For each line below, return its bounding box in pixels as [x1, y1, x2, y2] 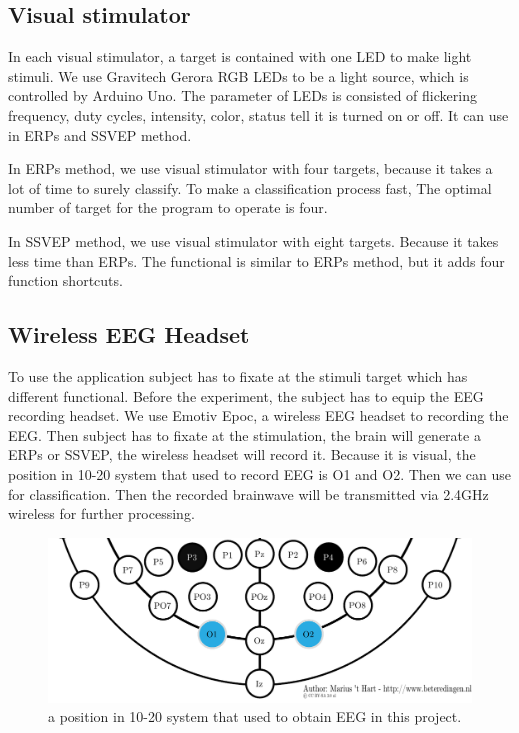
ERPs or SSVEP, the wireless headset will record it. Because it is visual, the [8, 444, 476, 465]
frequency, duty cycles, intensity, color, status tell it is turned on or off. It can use [8, 104, 509, 125]
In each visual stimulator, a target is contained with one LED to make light [8, 46, 472, 67]
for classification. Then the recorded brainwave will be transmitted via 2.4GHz [8, 483, 489, 504]
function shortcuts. [8, 270, 123, 291]
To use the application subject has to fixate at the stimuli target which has [8, 365, 468, 386]
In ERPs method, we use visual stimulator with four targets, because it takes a [8, 158, 493, 179]
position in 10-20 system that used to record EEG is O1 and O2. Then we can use [8, 463, 512, 484]
